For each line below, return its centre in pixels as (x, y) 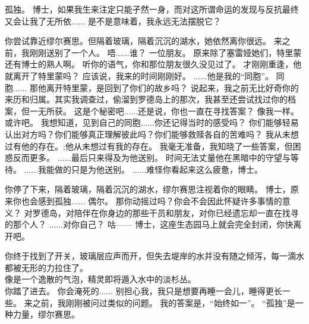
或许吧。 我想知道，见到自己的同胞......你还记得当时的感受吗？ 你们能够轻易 (152, 122)
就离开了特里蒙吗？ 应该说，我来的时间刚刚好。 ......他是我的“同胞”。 (139, 75)
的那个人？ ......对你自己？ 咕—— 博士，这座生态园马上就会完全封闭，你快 (149, 224)
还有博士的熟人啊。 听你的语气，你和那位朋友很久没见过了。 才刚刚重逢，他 (153, 64)
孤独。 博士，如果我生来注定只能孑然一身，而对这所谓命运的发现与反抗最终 (152, 9)
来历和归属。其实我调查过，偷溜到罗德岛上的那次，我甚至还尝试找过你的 (146, 99)
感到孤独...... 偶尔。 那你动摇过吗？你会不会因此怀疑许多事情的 (160, 200)
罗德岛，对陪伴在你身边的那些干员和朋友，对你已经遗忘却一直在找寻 (165, 212)
